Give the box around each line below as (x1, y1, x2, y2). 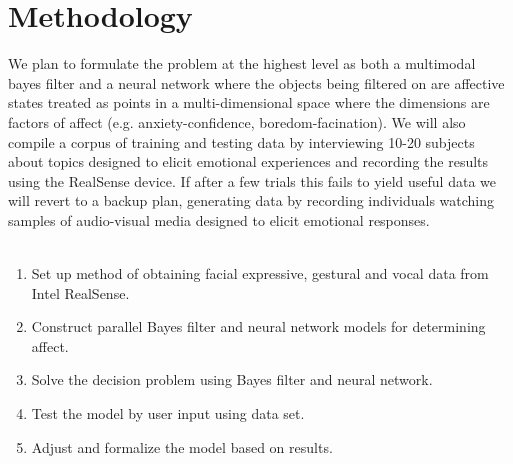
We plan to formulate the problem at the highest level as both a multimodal (8, 53, 476, 74)
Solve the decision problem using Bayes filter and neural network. (31, 369, 433, 390)
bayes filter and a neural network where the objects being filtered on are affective (8, 72, 505, 93)
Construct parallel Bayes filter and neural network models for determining (31, 316, 486, 337)
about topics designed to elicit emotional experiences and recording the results (8, 151, 489, 172)
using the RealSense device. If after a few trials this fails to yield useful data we (8, 170, 496, 191)
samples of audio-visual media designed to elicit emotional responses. (8, 209, 430, 230)
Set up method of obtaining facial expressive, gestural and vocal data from (31, 263, 489, 284)
